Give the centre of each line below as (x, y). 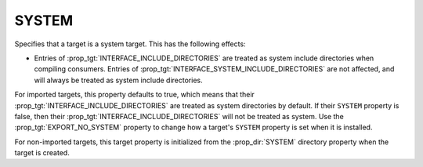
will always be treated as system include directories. (118, 80)
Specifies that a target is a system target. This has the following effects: (130, 44)
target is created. (42, 153)
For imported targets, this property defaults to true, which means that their (134, 95)
